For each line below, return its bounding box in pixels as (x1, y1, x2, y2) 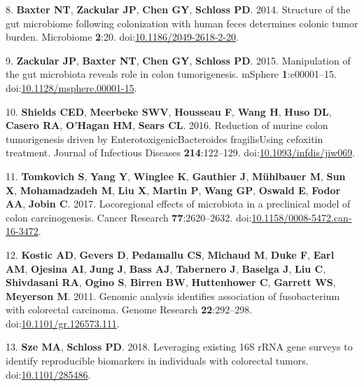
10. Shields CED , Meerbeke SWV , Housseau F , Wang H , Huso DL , (6, 104, 332, 118)
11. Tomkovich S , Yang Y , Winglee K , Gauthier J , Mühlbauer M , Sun (6, 168, 346, 183)
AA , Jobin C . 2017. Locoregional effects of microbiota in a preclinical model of (6, 196, 351, 211)
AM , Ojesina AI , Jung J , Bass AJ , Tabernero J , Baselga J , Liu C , (6, 261, 326, 276)
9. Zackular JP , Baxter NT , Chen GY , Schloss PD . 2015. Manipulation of (6, 53, 351, 67)
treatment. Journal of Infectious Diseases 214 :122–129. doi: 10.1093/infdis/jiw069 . (6, 145, 356, 160)
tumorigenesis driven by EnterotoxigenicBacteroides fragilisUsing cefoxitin (6, 131, 323, 146)
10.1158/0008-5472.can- (251, 210, 352, 224)
